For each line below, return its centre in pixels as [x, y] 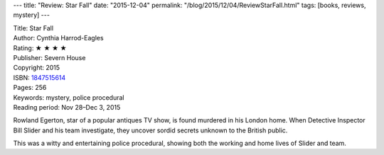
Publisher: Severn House [49, 57]
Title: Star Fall [33, 28]
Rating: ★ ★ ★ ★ [40, 48]
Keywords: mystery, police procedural [69, 97]
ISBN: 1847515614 [39, 77]
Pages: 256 [30, 88]
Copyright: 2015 [37, 68]
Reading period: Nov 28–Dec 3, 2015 [67, 107]
